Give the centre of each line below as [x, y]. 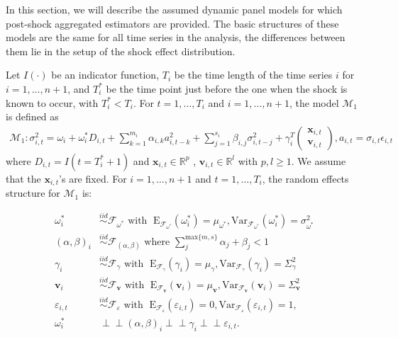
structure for [33, 193]
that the [23, 178]
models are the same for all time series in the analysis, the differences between [176, 37]
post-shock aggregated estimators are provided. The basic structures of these [172, 23]
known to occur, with [52, 102]
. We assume [319, 160]
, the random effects [305, 178]
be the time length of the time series [253, 75]
